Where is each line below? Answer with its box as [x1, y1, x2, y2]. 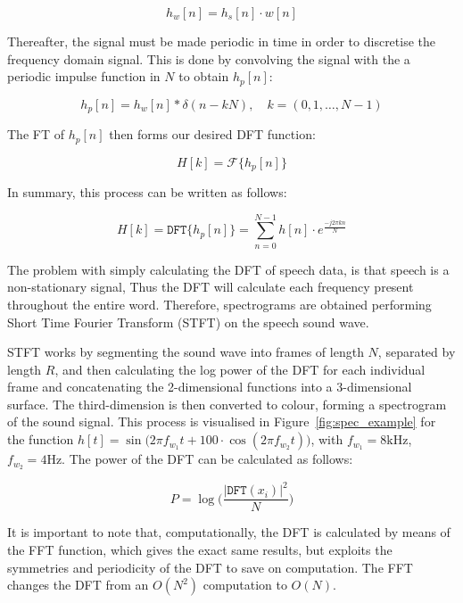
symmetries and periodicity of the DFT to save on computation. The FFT [7, 558, 413, 576]
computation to [203, 575, 287, 594]
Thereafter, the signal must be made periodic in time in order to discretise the [7, 32, 436, 50]
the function [7, 430, 74, 449]
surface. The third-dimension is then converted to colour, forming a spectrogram [7, 394, 447, 413]
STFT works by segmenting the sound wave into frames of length [7, 343, 364, 361]
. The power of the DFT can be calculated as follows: [62, 450, 353, 468]
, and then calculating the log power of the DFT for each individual [54, 359, 426, 378]
